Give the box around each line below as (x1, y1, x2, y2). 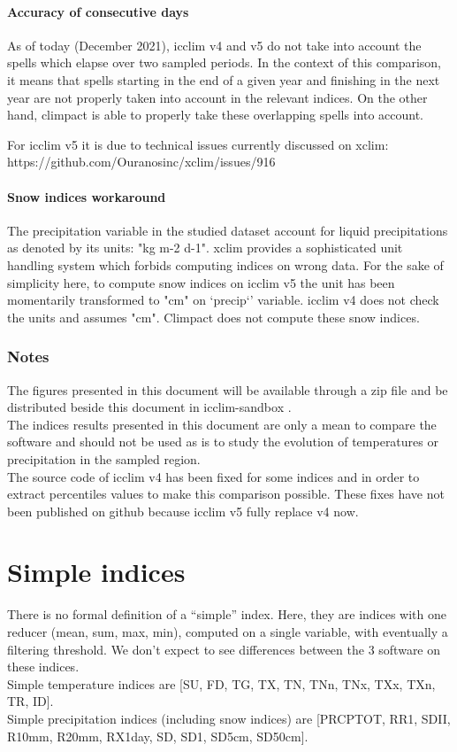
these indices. (7, 657, 80, 676)
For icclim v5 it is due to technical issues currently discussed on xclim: (7, 135, 389, 153)
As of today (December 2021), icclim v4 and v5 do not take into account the (7, 35, 422, 54)
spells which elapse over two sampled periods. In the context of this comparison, (7, 53, 442, 72)
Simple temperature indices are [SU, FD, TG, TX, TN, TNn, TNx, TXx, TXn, (7, 674, 436, 693)
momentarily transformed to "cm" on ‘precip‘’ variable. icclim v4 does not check (7, 291, 439, 309)
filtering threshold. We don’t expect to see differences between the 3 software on (7, 640, 441, 658)
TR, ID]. (7, 692, 54, 710)
